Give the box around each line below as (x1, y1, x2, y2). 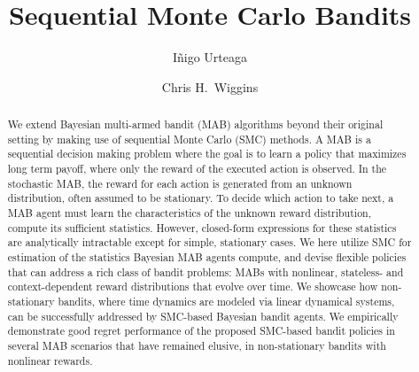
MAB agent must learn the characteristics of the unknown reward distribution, (7, 205, 371, 221)
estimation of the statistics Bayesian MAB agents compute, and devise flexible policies (7, 250, 407, 265)
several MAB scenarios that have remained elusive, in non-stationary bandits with (7, 337, 386, 353)
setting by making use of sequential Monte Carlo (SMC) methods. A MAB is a (7, 131, 371, 146)
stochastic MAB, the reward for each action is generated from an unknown (7, 175, 353, 190)
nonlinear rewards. (7, 353, 93, 368)
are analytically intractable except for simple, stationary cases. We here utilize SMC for (7, 235, 412, 250)
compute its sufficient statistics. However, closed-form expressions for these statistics (7, 220, 397, 235)
